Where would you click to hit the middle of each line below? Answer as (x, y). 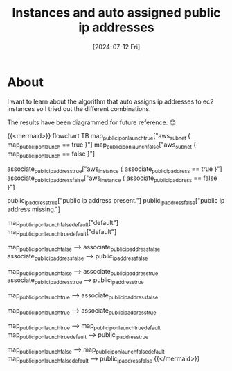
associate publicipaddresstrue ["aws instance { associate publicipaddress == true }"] (115, 170)
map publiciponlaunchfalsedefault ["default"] (63, 224)
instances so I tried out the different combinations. (79, 108)
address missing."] (34, 209)
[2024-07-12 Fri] (116, 47)
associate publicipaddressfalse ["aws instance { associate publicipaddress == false (112, 179)
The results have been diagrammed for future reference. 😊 (92, 122)
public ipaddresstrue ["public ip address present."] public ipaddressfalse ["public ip (116, 201)
